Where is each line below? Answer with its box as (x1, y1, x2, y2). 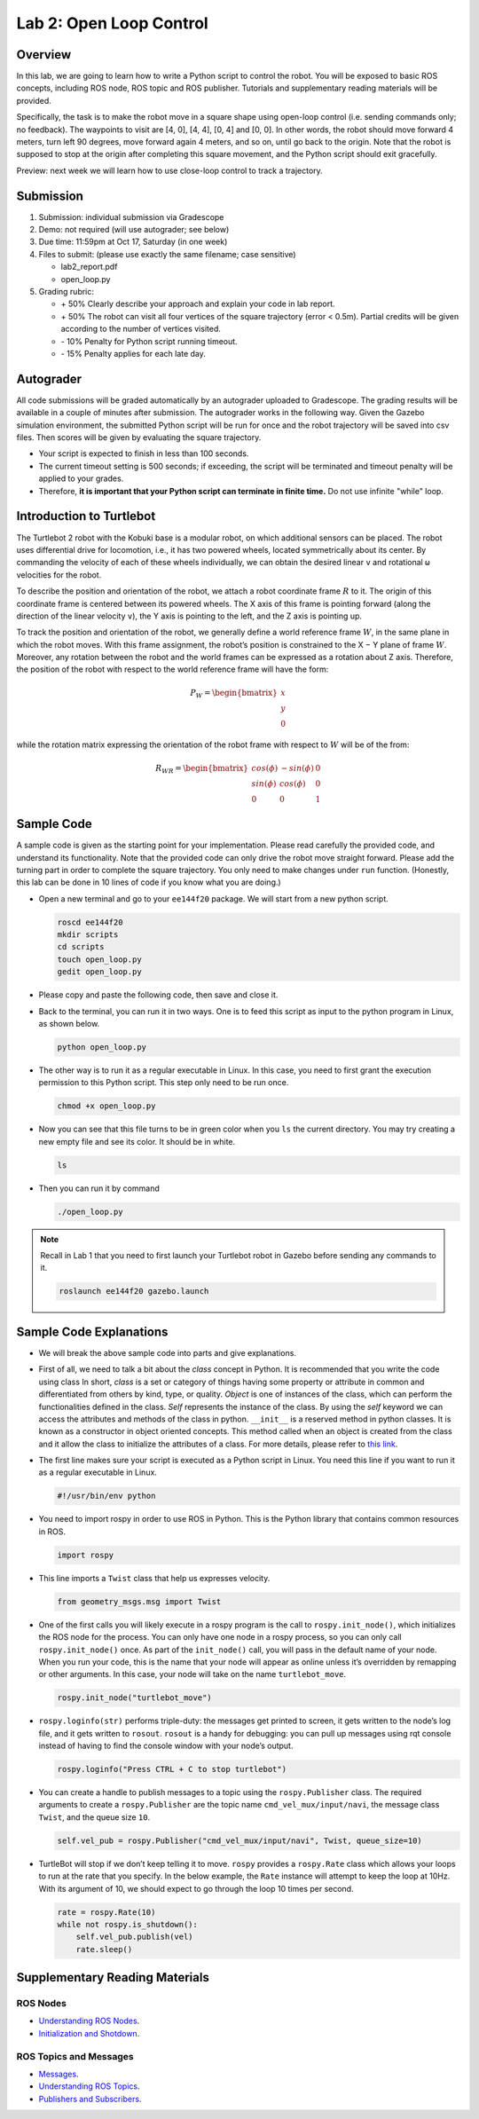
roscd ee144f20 (57, 917, 123, 927)
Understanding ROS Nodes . (38, 2015, 140, 2027)
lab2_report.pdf (60, 262, 118, 272)
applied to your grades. (38, 473, 124, 484)
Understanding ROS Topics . (38, 2081, 140, 2091)
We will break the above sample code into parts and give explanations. (38, 1347, 297, 1358)
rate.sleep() (75, 1944, 133, 1954)
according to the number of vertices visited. (60, 324, 222, 335)
